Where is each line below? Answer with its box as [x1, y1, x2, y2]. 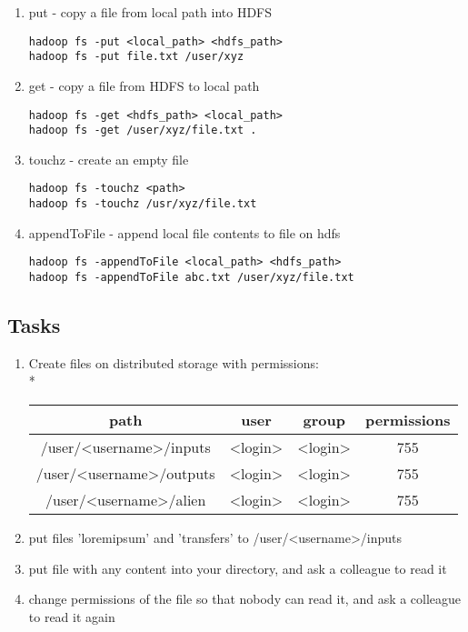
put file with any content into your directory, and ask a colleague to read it [28, 558, 447, 577]
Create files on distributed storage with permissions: [28, 353, 319, 372]
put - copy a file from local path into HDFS [28, 3, 273, 21]
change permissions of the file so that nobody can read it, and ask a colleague [28, 589, 462, 608]
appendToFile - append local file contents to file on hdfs [28, 223, 341, 242]
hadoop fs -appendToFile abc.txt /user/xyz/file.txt [28, 270, 354, 284]
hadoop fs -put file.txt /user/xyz [28, 50, 244, 64]
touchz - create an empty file [28, 149, 189, 168]
